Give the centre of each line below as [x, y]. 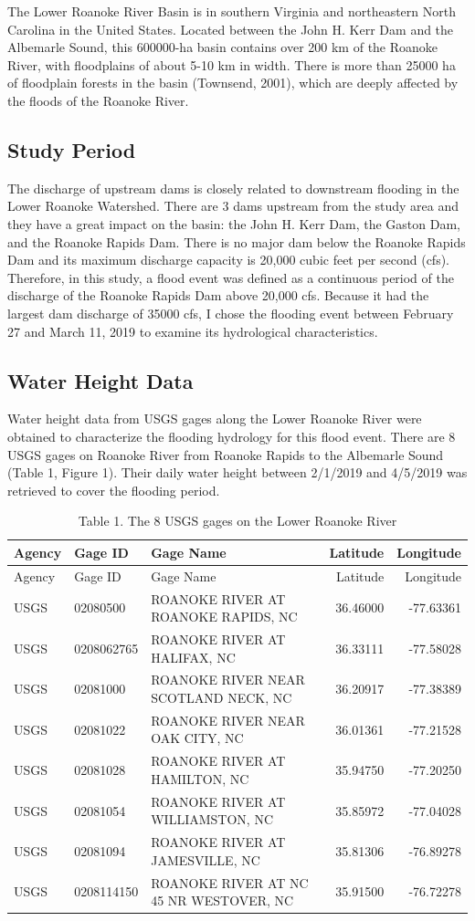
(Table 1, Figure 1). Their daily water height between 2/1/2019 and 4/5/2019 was [237, 472]
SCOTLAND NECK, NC [222, 698]
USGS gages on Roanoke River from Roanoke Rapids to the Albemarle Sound [226, 454]
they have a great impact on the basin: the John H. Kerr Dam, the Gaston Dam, [234, 223]
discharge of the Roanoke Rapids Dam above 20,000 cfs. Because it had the [218, 295]
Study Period [72, 149]
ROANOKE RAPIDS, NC [224, 617]
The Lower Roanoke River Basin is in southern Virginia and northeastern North [232, 11]
